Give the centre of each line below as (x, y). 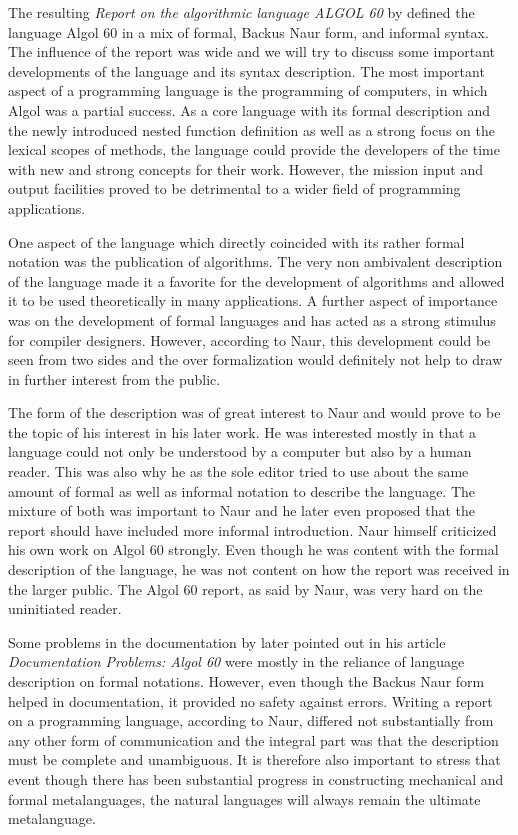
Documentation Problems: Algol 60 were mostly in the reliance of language (236, 661)
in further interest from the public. (114, 378)
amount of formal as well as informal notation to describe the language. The (242, 490)
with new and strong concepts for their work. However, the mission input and (245, 168)
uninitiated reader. (65, 608)
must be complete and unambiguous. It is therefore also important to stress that (254, 759)
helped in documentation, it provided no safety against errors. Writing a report (250, 700)
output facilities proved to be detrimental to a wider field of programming (234, 188)
